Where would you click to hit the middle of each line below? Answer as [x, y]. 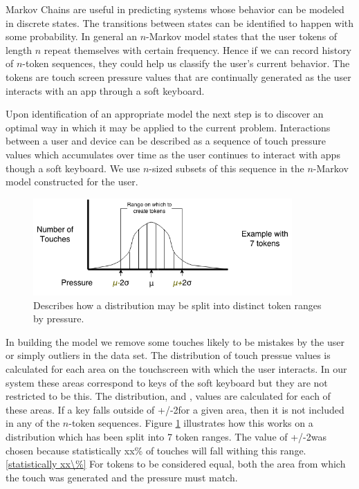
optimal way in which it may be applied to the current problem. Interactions [168, 127]
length [19, 49]
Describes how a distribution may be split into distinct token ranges [177, 305]
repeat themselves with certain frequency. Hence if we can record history [198, 49]
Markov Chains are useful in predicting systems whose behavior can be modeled [175, 9]
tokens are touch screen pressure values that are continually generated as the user [178, 76]
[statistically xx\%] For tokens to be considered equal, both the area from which [176, 464]
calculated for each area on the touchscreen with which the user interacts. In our [176, 369]
